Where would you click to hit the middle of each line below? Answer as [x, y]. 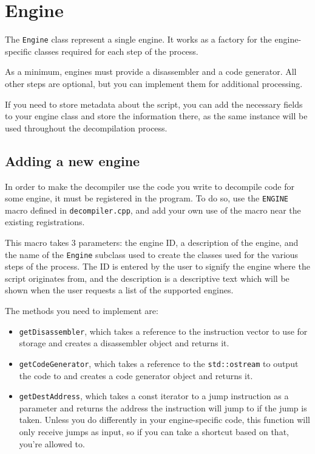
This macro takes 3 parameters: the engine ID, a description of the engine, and [152, 243]
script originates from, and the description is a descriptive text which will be [147, 278]
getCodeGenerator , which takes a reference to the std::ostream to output [159, 363]
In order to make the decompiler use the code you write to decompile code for [150, 186]
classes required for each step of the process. [116, 51]
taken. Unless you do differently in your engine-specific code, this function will [164, 420]
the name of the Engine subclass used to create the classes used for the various [152, 254]
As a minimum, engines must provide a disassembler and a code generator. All [151, 72]
